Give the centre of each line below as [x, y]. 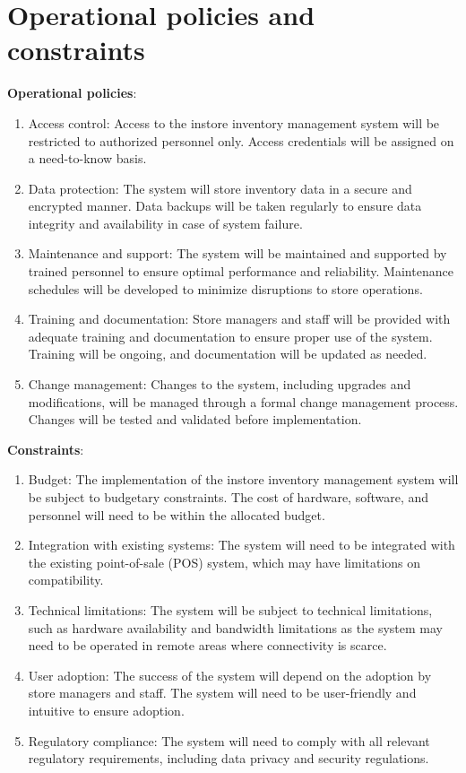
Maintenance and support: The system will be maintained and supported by [237, 253]
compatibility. [66, 580]
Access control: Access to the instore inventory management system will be [234, 122]
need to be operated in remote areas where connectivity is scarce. [207, 645]
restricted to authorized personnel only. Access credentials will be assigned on [241, 140]
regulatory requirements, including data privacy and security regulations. [229, 758]
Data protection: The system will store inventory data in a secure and [220, 188]
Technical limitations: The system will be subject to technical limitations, [230, 609]
